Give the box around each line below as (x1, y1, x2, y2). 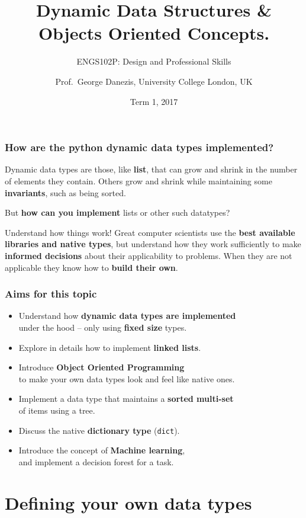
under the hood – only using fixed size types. (18, 321, 187, 333)
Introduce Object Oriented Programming (18, 361, 185, 373)
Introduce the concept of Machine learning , (18, 444, 185, 456)
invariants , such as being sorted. (5, 186, 126, 199)
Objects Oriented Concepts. (38, 21, 270, 45)
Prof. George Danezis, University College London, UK (55, 75, 253, 87)
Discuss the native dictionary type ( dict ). (18, 424, 180, 436)
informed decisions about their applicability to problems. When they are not (5, 249, 292, 261)
